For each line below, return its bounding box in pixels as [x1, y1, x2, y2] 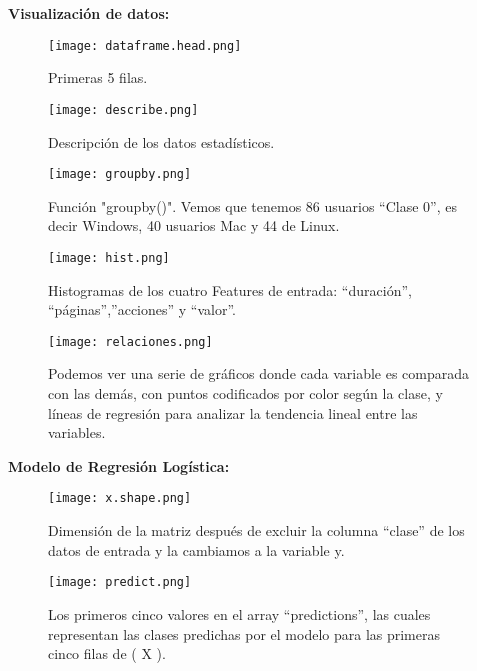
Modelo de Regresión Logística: [8, 455, 230, 476]
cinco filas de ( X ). [48, 643, 166, 664]
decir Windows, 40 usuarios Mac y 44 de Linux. [48, 215, 340, 236]
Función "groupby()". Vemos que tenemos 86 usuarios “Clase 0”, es [48, 195, 458, 216]
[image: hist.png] [48, 250, 170, 265]
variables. [48, 422, 106, 443]
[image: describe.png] [48, 102, 199, 117]
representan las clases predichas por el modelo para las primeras [48, 623, 440, 644]
